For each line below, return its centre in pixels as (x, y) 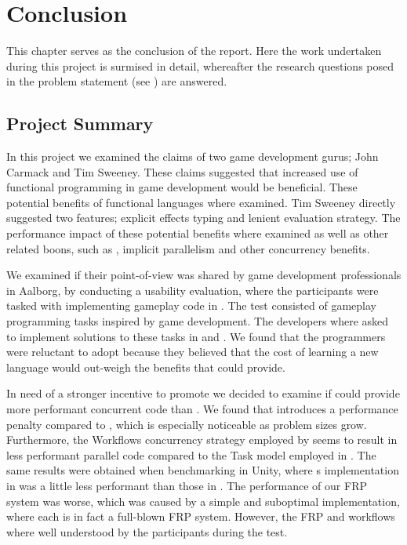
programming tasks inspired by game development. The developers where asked (198, 321)
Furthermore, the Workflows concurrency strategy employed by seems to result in (202, 440)
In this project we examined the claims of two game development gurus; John (193, 156)
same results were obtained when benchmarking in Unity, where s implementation (203, 470)
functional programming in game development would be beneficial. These (182, 187)
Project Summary (80, 124)
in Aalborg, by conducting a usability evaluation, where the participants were (193, 290)
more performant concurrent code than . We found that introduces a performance (202, 409)
